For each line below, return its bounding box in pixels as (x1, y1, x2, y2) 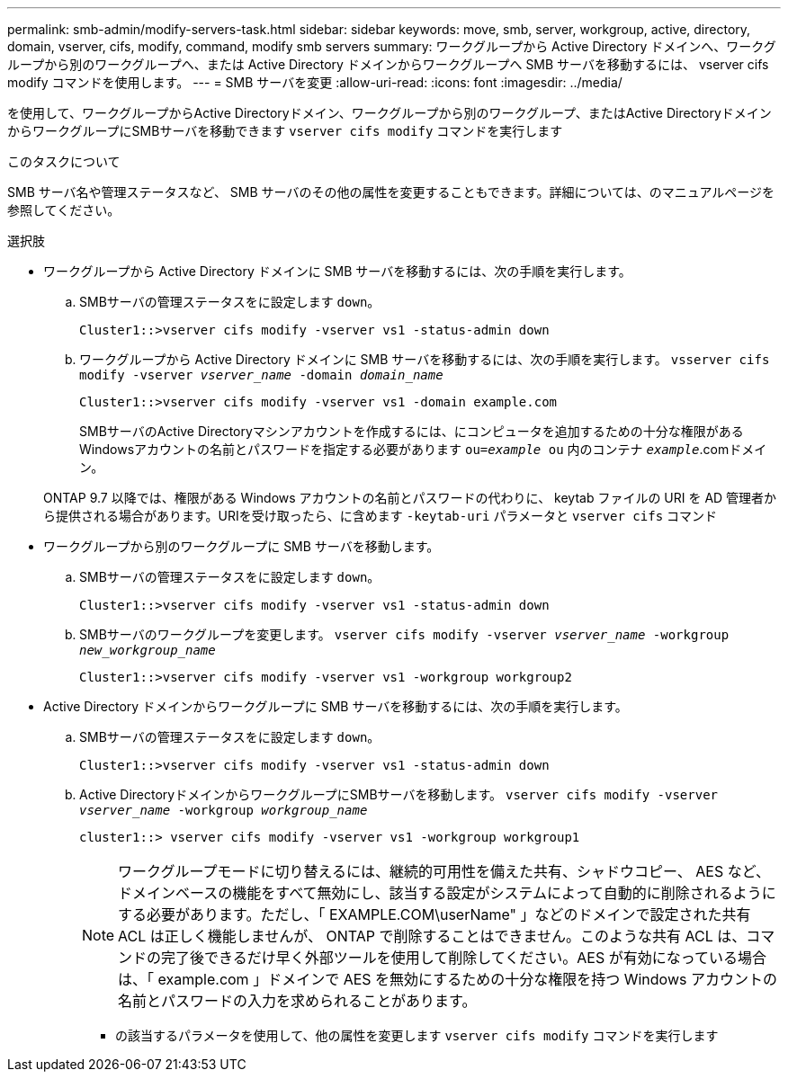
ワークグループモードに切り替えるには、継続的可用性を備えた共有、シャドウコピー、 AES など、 (118, 862, 770, 880)
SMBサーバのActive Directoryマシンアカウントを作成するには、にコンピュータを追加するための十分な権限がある (79, 424, 744, 439)
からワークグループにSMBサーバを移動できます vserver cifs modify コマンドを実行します (7, 123, 563, 138)
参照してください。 (7, 202, 121, 218)
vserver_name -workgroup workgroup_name (79, 803, 368, 817)
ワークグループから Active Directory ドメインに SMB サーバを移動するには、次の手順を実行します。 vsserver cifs (79, 352, 770, 367)
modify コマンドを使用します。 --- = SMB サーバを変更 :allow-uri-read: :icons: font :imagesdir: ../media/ (7, 75, 622, 90)
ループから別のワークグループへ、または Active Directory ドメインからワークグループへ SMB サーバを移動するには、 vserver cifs (7, 57, 769, 72)
